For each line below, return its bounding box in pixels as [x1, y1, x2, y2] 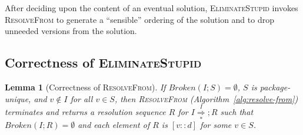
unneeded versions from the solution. [5, 25, 137, 37]
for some [200, 119, 232, 131]
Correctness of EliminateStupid [5, 53, 202, 72]
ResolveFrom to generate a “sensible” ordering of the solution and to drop [5, 13, 274, 25]
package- [259, 80, 291, 93]
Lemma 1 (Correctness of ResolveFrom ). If [5, 80, 166, 93]
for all [70, 92, 93, 104]
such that [220, 105, 254, 117]
